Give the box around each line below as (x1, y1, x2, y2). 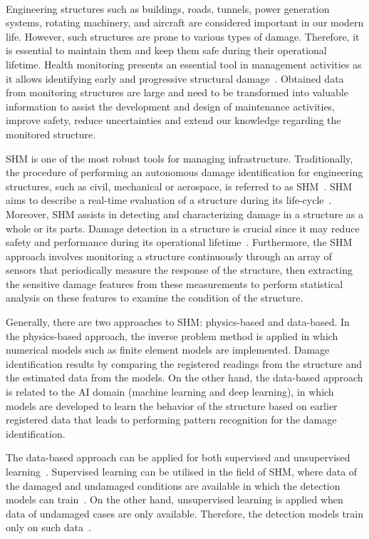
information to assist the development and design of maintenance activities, (6, 98, 336, 113)
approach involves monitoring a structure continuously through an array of (6, 248, 332, 263)
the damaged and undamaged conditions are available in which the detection (6, 478, 341, 493)
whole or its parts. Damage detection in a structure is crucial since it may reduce (6, 220, 360, 235)
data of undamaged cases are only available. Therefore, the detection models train (6, 505, 364, 520)
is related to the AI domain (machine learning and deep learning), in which (6, 384, 334, 399)
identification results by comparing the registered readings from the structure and (6, 356, 363, 371)
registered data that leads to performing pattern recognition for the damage (6, 412, 337, 427)
